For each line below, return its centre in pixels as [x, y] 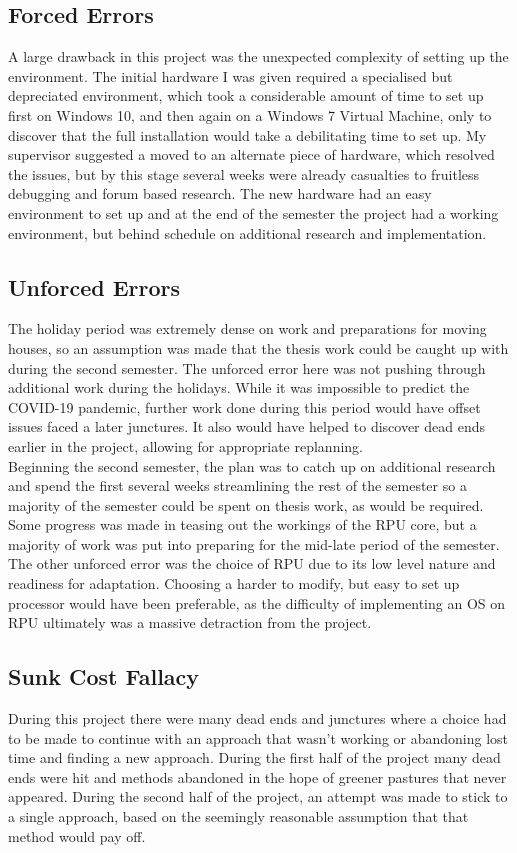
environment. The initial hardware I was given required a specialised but [230, 75]
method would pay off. [77, 835]
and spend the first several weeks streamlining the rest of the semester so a [237, 485]
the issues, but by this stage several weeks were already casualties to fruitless [244, 173]
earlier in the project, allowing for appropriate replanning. [186, 445]
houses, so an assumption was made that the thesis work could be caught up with [258, 347]
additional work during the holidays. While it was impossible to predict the [239, 387]
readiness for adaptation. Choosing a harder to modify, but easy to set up [234, 583]
